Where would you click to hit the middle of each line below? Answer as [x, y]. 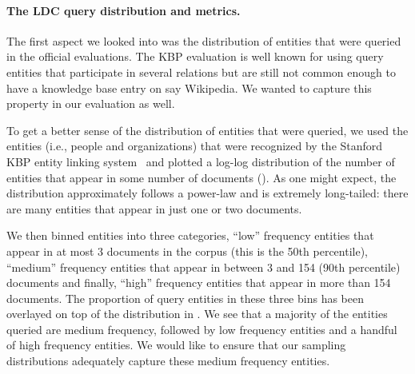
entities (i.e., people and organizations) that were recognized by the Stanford [195, 146]
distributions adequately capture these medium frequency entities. [168, 361]
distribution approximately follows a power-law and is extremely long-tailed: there [207, 193]
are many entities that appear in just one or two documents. [154, 208]
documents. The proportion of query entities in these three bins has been [185, 298]
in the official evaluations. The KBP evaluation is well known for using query [195, 56]
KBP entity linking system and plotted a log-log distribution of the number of [201, 161]
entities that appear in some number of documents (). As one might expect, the [202, 177]
